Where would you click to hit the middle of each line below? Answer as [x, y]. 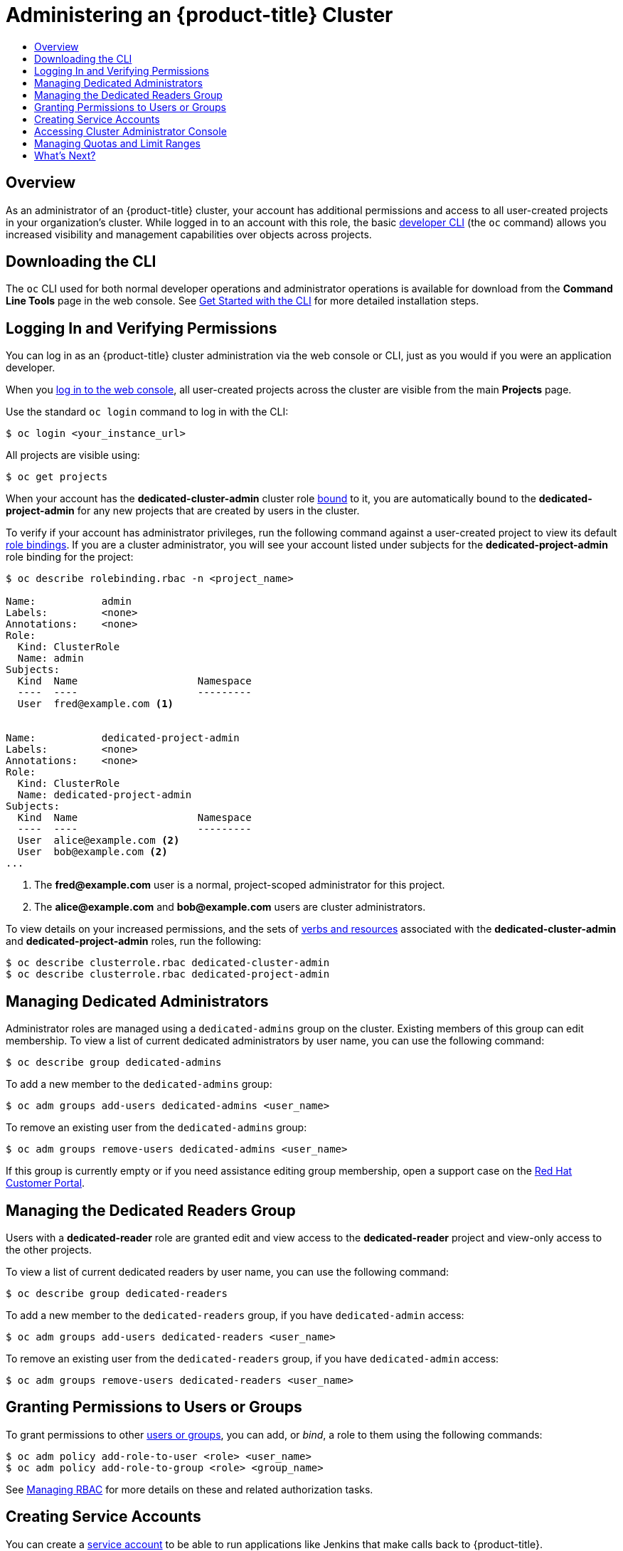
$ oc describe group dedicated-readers [117, 1293]
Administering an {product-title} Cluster [199, 15]
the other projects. [49, 1249]
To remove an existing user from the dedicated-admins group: [156, 1128]
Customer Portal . [46, 1183]
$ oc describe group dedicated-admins [114, 1063]
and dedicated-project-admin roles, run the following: [134, 941]
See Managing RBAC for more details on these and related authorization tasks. [190, 1489]
